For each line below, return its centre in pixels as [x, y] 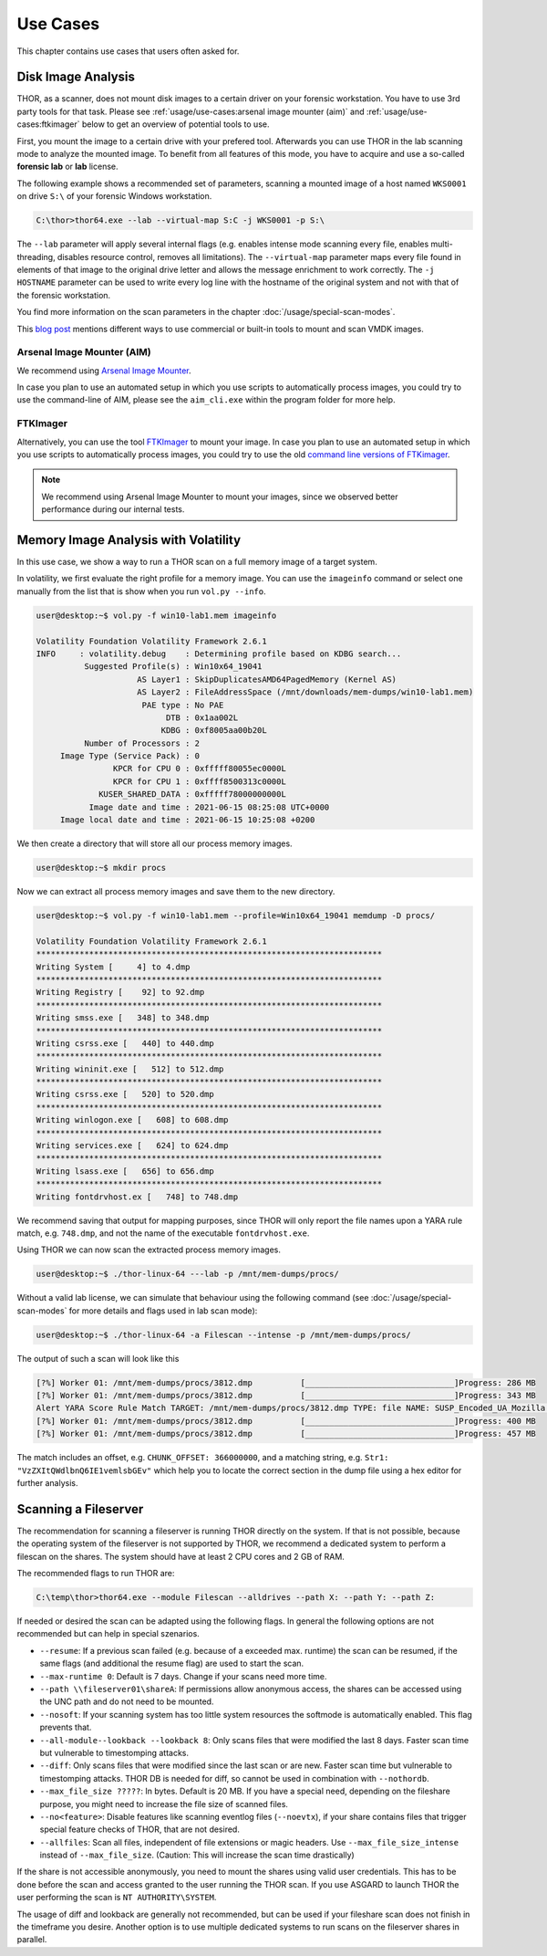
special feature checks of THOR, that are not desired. [140, 1829]
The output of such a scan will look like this [98, 1358]
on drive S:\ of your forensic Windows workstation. [114, 196]
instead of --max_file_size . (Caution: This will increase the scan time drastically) [197, 1855]
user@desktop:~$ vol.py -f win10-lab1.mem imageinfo [156, 615]
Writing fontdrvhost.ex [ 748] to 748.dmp [137, 1197]
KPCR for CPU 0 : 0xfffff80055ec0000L [199, 769]
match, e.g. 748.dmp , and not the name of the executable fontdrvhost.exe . [163, 1233]
